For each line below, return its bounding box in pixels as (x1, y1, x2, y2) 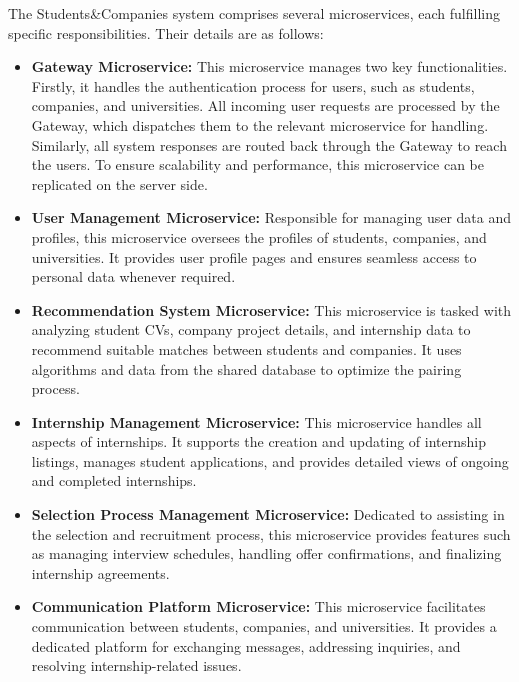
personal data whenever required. (31, 266, 236, 287)
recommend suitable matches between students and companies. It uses (31, 338, 462, 359)
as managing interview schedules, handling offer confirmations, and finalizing (31, 543, 502, 564)
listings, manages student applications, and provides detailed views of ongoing (31, 450, 509, 471)
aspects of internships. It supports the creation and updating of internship (31, 431, 486, 452)
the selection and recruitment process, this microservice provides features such (31, 523, 511, 544)
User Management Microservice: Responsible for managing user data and (31, 207, 512, 228)
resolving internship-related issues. (31, 655, 242, 676)
